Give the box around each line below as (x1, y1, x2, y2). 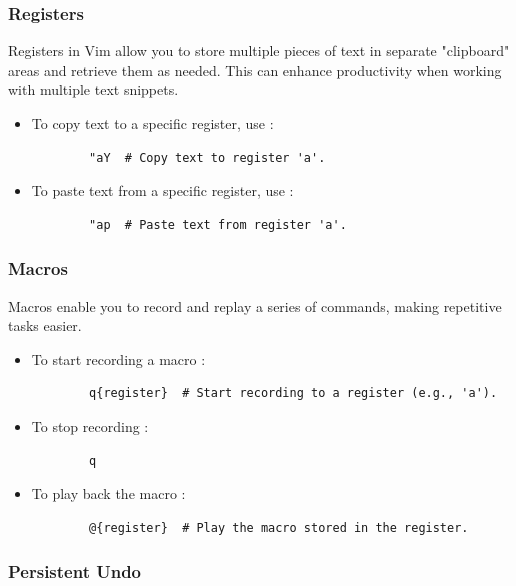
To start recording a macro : (31, 348, 206, 369)
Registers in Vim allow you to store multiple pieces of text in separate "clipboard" (8, 40, 510, 61)
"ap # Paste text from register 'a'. (89, 217, 347, 232)
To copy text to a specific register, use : (31, 113, 274, 133)
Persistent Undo (8, 559, 142, 584)
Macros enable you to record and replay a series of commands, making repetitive (8, 295, 502, 316)
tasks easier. (8, 315, 82, 336)
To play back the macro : (31, 483, 186, 504)
